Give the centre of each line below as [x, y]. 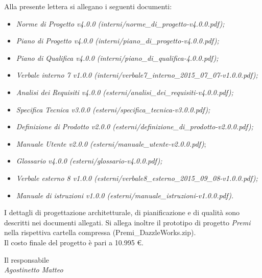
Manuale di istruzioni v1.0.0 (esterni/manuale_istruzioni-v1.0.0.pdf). [125, 195]
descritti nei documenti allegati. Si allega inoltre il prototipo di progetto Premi [127, 222]
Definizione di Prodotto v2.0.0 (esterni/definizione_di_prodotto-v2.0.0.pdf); [135, 126]
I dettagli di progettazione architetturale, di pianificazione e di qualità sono [122, 212]
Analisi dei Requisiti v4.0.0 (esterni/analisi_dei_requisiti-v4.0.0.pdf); [125, 92]
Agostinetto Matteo [34, 270]
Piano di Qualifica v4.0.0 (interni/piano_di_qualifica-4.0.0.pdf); [117, 57]
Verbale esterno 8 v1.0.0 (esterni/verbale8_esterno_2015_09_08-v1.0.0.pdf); [137, 178]
